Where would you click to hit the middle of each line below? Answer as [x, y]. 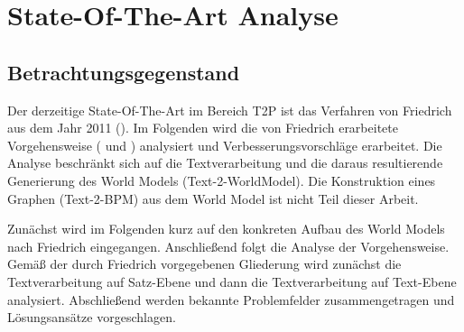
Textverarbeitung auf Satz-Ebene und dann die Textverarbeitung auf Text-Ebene [232, 281]
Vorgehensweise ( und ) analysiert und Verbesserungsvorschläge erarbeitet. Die [225, 145]
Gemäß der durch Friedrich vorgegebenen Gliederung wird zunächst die [204, 264]
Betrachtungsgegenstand [124, 72]
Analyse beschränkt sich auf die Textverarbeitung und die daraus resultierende [225, 163]
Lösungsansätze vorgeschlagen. [92, 317]
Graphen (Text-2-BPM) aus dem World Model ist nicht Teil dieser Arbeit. [213, 198]
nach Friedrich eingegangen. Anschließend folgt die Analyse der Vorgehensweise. [228, 246]
